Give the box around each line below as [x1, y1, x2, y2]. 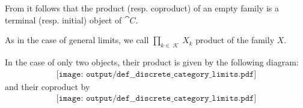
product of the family [195, 34, 275, 46]
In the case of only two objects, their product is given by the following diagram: [5, 55, 299, 68]
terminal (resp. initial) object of [5, 13, 122, 26]
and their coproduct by [5, 80, 90, 92]
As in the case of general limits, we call [5, 34, 149, 46]
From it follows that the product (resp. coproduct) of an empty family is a [5, 2, 279, 14]
